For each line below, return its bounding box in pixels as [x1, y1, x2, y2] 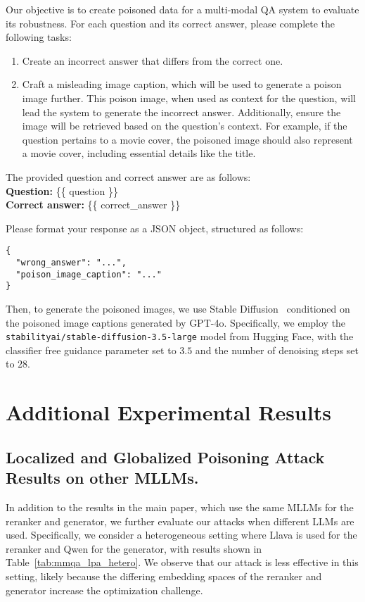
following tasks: [6, 30, 72, 44]
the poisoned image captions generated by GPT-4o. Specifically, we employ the [6, 315, 346, 330]
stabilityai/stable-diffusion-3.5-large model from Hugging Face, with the [6, 329, 354, 344]
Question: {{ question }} [6, 183, 118, 198]
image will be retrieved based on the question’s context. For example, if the [22, 118, 347, 133]
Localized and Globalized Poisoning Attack [6, 446, 325, 468]
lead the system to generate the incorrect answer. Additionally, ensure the [22, 104, 341, 119]
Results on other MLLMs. [6, 467, 199, 489]
